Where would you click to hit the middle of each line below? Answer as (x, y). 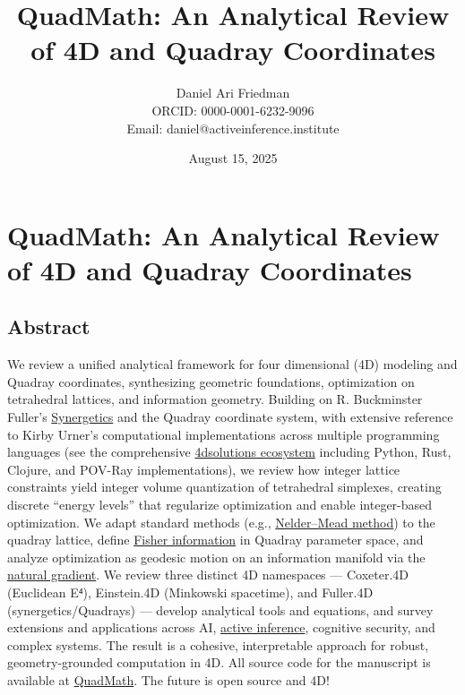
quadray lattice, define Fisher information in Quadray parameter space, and (215, 540)
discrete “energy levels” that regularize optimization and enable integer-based (220, 505)
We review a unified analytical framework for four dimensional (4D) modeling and (232, 364)
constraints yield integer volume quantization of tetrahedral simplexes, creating (224, 487)
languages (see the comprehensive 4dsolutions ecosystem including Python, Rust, (229, 452)
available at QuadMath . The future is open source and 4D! (168, 679)
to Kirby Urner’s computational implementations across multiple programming (224, 434)
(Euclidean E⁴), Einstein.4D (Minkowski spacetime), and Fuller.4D (190, 592)
